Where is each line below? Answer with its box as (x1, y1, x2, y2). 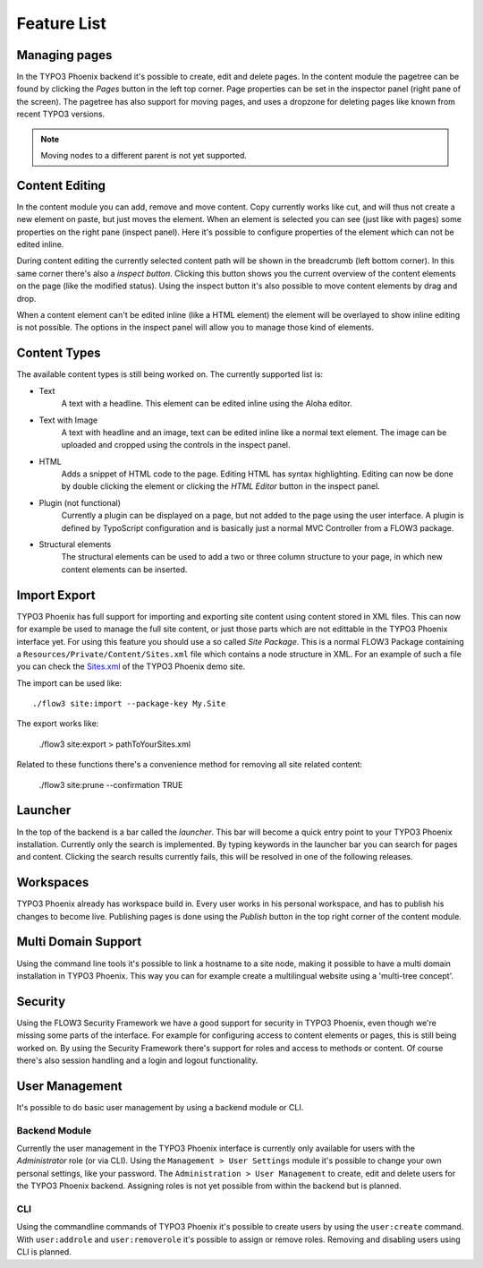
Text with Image (38, 415, 98, 425)
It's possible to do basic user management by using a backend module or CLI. (16, 1101, 304, 1112)
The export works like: (16, 718, 99, 729)
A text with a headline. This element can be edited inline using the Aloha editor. (61, 398, 352, 409)
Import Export (16, 587, 96, 603)
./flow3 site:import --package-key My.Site (32, 698, 226, 709)
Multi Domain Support (16, 934, 142, 949)
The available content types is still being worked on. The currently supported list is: (16, 369, 324, 380)
